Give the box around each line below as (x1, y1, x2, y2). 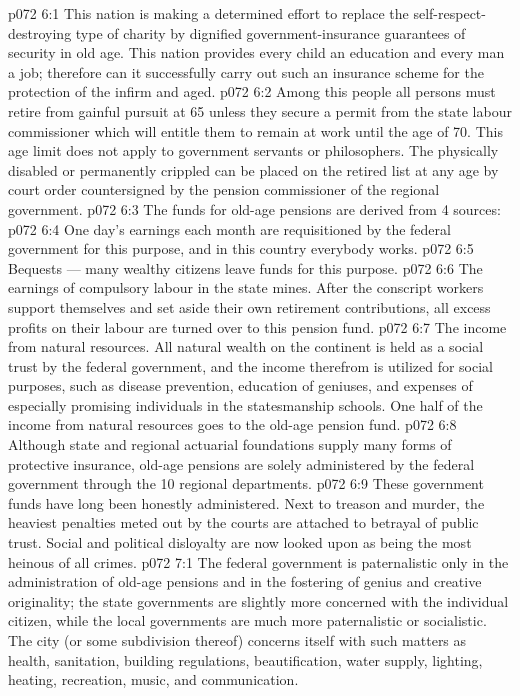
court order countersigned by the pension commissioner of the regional (8, 179, 440, 200)
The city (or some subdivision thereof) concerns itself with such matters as (8, 630, 467, 650)
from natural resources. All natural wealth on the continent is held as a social (8, 336, 484, 357)
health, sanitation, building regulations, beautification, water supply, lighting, (8, 649, 483, 670)
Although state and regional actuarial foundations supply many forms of (8, 434, 452, 455)
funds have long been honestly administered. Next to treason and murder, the (8, 492, 485, 513)
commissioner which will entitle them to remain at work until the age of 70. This (8, 120, 503, 141)
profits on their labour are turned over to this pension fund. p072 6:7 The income (8, 316, 507, 337)
